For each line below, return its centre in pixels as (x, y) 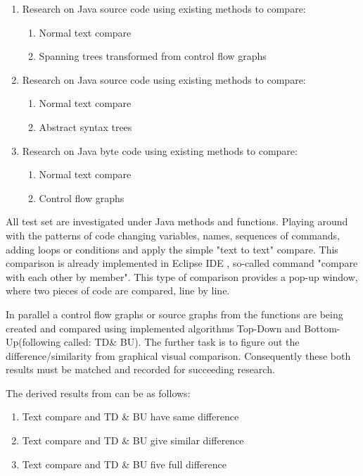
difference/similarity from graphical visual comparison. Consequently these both (178, 355)
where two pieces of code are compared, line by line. (118, 290)
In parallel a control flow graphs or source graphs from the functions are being (174, 314)
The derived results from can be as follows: (98, 393)
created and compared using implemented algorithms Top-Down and (153, 328)
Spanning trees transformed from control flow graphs (153, 56)
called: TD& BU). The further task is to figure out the (181, 342)
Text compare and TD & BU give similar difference (133, 440)
